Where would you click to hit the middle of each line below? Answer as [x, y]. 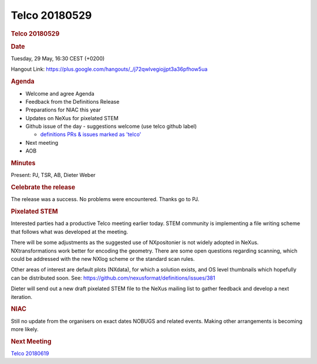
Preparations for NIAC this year [63, 110]
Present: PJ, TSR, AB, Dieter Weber [53, 175]
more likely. [25, 329]
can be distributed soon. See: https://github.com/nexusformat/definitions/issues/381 [113, 278]
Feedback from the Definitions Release [72, 101]
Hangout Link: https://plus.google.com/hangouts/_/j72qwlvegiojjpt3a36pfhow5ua [109, 69]
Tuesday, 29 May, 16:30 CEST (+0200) [58, 59]
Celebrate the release [43, 188]
